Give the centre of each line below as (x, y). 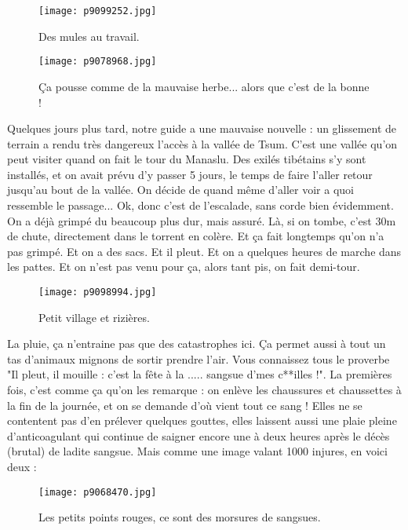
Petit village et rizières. (94, 317)
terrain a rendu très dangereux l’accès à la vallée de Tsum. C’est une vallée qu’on (202, 143)
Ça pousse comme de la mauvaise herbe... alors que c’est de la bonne (204, 86)
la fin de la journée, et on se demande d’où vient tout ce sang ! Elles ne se (185, 405)
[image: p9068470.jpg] (98, 492)
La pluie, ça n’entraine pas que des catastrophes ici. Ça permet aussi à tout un (197, 344)
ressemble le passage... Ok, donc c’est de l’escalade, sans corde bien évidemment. (200, 205)
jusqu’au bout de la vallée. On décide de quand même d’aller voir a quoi (180, 190)
